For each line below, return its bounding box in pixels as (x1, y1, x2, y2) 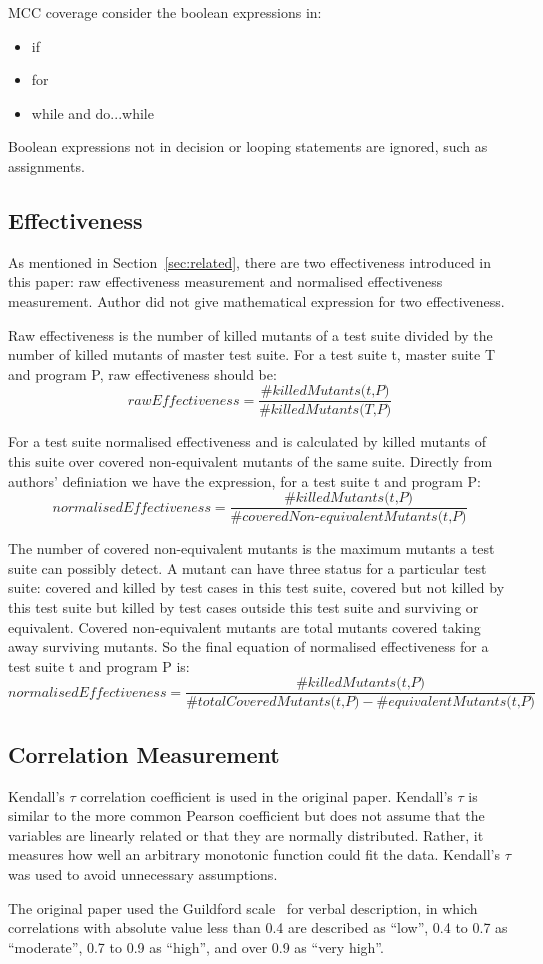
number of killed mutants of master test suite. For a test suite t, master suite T (8, 344, 496, 365)
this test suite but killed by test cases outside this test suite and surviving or (8, 597, 479, 618)
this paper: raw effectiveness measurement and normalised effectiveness (8, 271, 443, 292)
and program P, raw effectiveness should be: (8, 363, 277, 384)
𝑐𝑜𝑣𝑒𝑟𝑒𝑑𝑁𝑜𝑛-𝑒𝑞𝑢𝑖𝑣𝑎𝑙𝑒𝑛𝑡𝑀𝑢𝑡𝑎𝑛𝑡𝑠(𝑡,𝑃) (242, 510, 467, 525)
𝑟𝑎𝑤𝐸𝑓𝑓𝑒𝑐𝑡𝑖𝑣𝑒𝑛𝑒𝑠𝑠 (127, 393, 240, 408)
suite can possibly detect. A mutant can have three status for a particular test (8, 557, 487, 578)
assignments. (8, 155, 85, 176)
